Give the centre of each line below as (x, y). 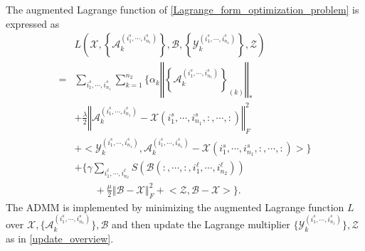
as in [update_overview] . (60, 238)
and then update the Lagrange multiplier (201, 224)
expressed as (33, 23)
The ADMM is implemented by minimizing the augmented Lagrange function (175, 207)
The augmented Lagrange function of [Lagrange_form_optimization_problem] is (182, 9)
